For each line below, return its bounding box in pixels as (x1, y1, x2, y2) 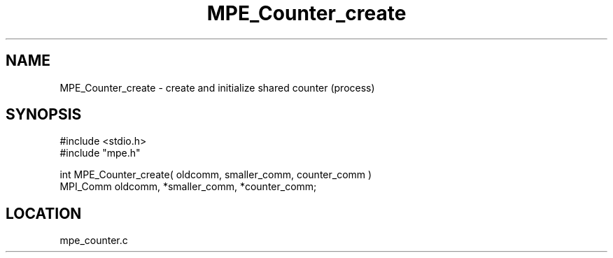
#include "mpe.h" (59, 147, 141, 159)
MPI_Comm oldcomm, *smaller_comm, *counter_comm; (59, 180, 317, 193)
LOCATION (6, 204, 82, 222)
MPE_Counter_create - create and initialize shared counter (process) (59, 81, 375, 94)
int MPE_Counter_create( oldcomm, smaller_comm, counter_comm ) (59, 169, 372, 181)
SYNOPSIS (6, 106, 82, 124)
